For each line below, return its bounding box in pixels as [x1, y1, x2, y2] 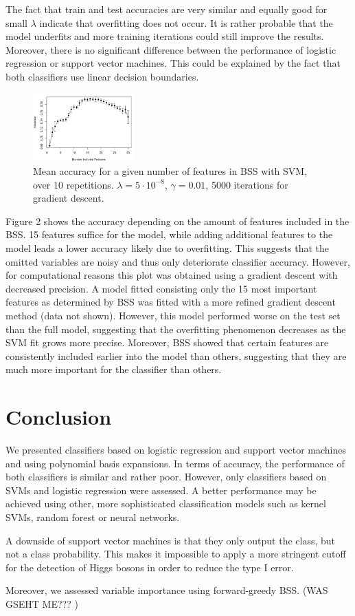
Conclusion [5, 403, 112, 431]
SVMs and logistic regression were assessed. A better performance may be [5, 482, 317, 497]
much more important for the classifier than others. [5, 362, 222, 376]
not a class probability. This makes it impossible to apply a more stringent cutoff [5, 546, 346, 561]
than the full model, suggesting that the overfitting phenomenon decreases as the [5, 321, 346, 336]
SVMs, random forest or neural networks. [5, 510, 180, 524]
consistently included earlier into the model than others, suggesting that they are [5, 348, 347, 363]
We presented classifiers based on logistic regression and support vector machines [5, 443, 347, 457]
